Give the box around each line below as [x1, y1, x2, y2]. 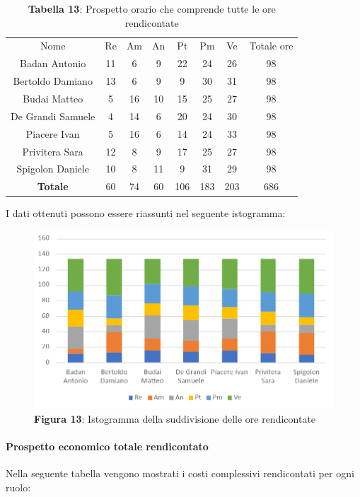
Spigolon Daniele [16, 161, 89, 176]
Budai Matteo [23, 90, 83, 105]
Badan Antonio [20, 56, 86, 71]
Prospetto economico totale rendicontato [6, 439, 209, 454]
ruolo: [6, 480, 31, 495]
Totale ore [249, 38, 294, 53]
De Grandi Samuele [11, 108, 95, 123]
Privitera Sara [22, 144, 83, 158]
